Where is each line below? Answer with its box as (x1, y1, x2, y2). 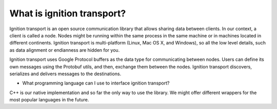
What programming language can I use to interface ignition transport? (22, 80, 170, 86)
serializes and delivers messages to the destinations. (9, 71, 122, 77)
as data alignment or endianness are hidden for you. (9, 47, 120, 53)
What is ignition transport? (9, 8, 126, 19)
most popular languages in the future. (9, 97, 89, 103)
